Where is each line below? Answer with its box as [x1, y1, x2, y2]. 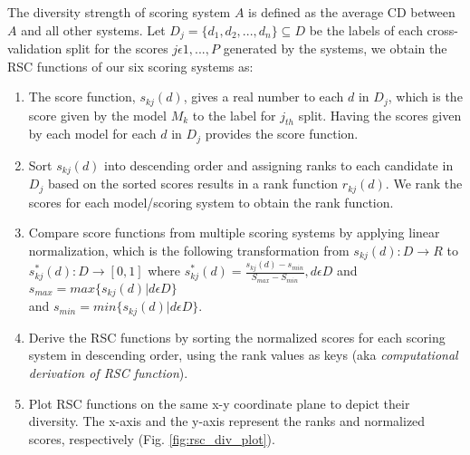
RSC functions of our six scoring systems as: [7, 56, 254, 75]
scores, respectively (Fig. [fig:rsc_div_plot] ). [28, 429, 275, 448]
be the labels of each [309, 20, 423, 39]
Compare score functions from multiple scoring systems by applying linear [28, 223, 440, 242]
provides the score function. [205, 124, 359, 143]
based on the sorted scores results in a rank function [47, 174, 339, 193]
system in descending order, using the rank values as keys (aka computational [28, 345, 458, 364]
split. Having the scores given [298, 105, 462, 124]
